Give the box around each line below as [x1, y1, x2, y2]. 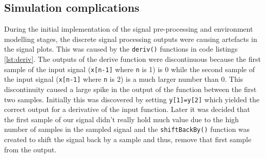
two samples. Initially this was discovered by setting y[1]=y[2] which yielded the [4, 94, 259, 104]
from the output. [4, 144, 57, 154]
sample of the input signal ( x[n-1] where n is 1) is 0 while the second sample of [4, 63, 255, 74]
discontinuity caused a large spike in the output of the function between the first [4, 83, 257, 94]
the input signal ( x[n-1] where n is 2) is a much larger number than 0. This [4, 74, 244, 84]
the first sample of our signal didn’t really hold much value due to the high [4, 114, 239, 124]
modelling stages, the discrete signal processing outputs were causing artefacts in [4, 33, 257, 44]
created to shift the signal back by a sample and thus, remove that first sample [4, 134, 252, 145]
